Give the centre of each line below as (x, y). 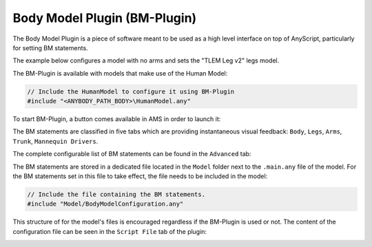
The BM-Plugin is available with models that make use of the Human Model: (120, 73)
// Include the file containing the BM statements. (116, 195)
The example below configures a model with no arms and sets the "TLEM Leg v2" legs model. (146, 61)
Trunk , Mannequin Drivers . (55, 141)
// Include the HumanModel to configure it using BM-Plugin (131, 92)
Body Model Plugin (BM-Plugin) (105, 18)
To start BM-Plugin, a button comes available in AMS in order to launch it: (117, 119)
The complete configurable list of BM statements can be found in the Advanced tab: (132, 154)
